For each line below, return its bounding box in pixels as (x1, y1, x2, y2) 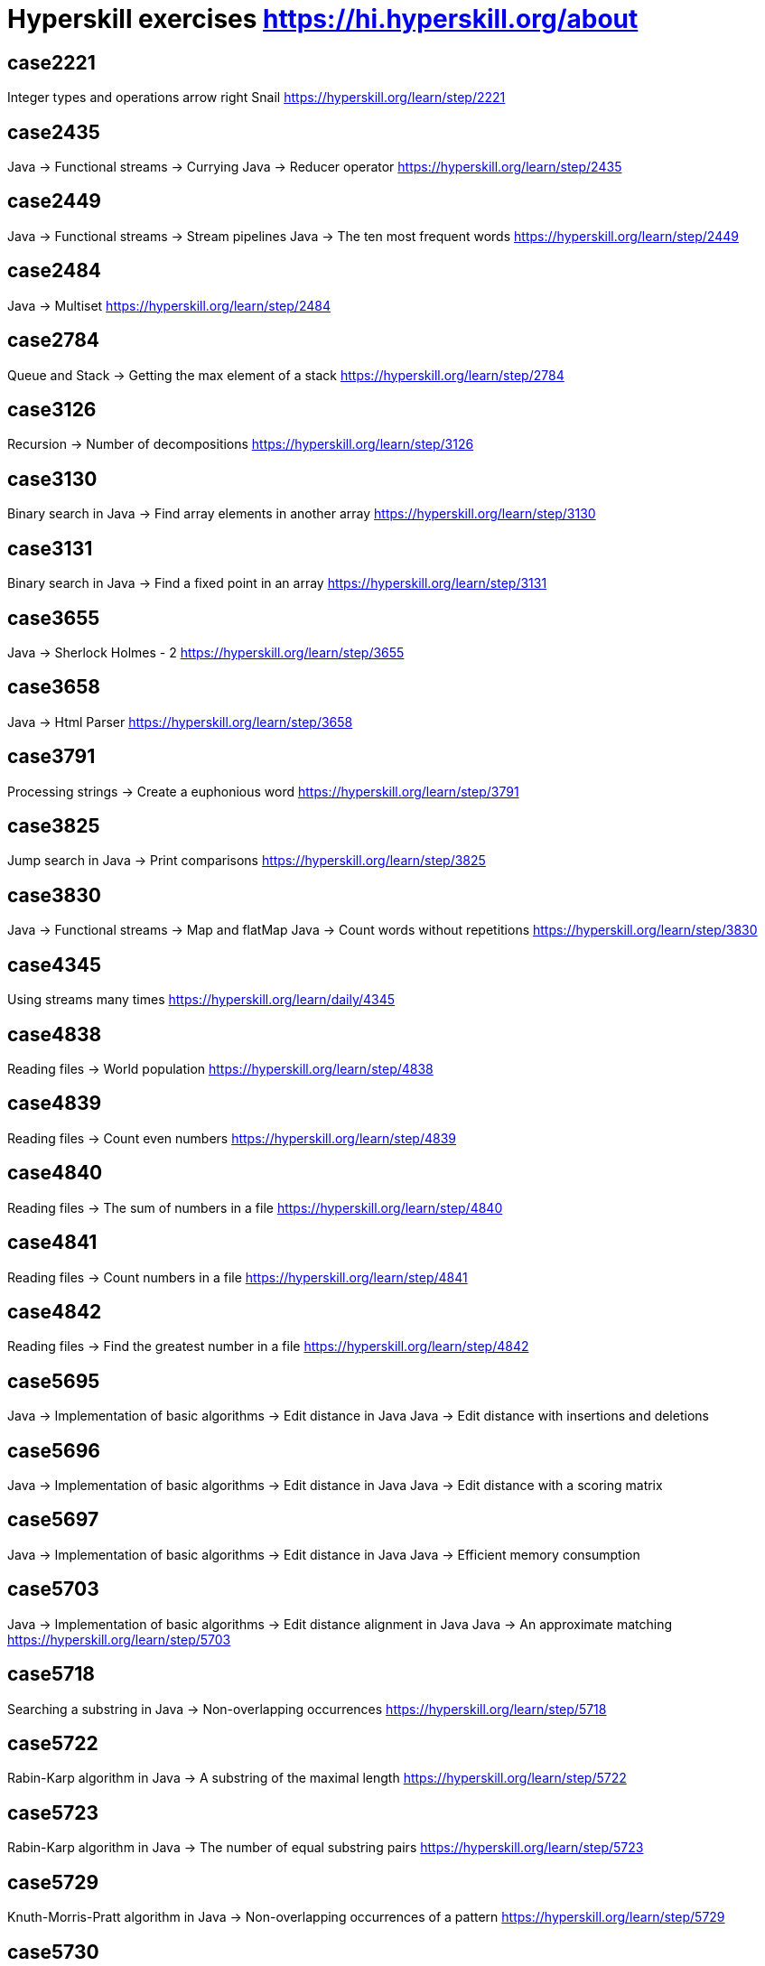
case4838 (7, 1022, 102, 1046)
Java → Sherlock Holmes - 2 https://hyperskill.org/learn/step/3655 (7, 644, 405, 660)
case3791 (7, 745, 96, 769)
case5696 (7, 1439, 101, 1462)
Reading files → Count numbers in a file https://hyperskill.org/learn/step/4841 (7, 1269, 468, 1285)
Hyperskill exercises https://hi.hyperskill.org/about (7, 4, 639, 34)
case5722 (7, 1732, 98, 1755)
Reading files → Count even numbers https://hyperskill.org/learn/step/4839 (7, 1130, 456, 1146)
